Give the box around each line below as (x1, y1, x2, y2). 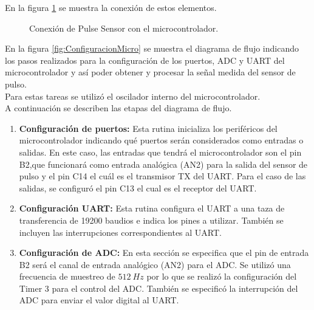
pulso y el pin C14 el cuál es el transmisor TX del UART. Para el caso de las (19, 170, 306, 182)
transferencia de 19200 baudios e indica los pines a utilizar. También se (19, 213, 284, 226)
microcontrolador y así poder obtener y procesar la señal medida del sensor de (5, 66, 296, 78)
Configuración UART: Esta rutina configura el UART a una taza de (19, 202, 285, 215)
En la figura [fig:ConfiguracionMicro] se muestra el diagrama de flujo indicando (5, 42, 299, 55)
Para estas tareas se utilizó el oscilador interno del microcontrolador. (5, 89, 261, 102)
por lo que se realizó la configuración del (146, 270, 297, 283)
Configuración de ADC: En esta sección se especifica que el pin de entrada (19, 246, 309, 259)
